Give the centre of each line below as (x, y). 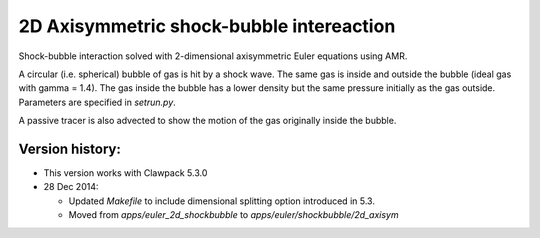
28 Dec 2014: (71, 187)
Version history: (70, 148)
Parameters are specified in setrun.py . (97, 102)
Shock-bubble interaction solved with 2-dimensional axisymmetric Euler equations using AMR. (213, 56)
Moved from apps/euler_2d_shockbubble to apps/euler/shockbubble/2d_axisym (233, 215)
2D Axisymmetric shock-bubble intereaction (207, 26)
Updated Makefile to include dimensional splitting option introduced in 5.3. (221, 201)
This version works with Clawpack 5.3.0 (125, 173)
